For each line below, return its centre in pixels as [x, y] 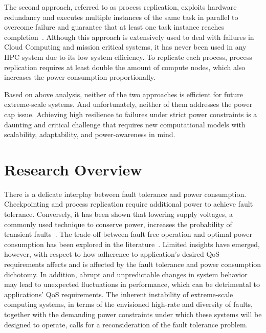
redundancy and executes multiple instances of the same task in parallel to [121, 17]
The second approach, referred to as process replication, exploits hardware [120, 7]
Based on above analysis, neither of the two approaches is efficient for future [124, 94]
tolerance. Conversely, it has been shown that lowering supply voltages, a [118, 214]
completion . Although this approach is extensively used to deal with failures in [129, 37]
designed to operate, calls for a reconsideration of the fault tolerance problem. [126, 324]
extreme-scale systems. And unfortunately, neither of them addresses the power [128, 104]
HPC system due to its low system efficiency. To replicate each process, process [128, 57]
